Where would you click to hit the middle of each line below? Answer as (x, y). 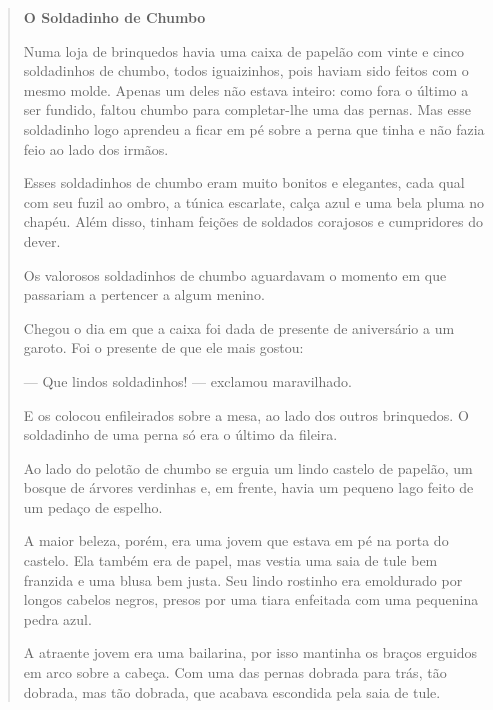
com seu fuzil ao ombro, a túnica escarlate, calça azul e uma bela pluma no (254, 201)
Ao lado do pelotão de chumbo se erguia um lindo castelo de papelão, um (248, 467)
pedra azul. (57, 618)
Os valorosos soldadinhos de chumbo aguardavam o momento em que (235, 274)
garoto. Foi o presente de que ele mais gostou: (163, 347)
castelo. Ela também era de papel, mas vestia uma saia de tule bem (230, 560)
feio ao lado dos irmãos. (96, 148)
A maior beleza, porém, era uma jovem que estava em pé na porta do (236, 540)
